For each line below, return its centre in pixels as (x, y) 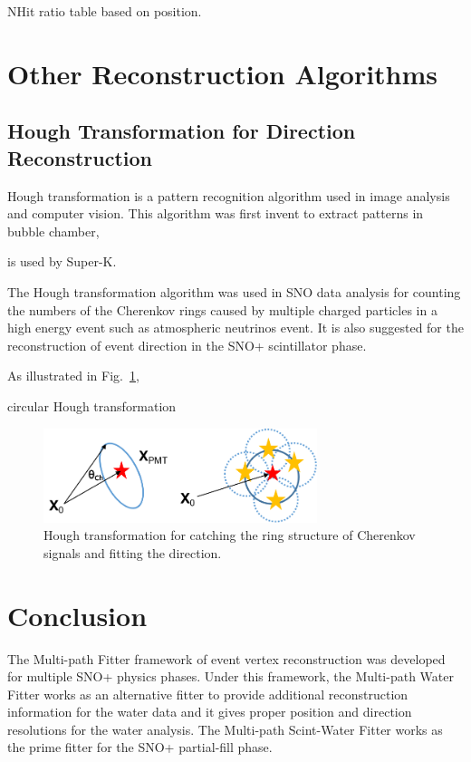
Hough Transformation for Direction (182, 131)
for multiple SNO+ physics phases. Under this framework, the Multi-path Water (231, 676)
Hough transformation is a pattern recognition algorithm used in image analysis (229, 195)
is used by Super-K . (62, 261)
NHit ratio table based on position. (105, 11)
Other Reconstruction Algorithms (223, 73)
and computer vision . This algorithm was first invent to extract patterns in (216, 213)
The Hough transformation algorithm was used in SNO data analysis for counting (234, 291)
